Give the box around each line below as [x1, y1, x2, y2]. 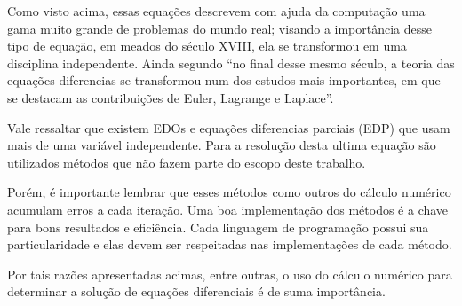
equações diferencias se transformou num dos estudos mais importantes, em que [7, 71, 441, 90]
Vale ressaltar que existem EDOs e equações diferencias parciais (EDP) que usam [7, 118, 450, 137]
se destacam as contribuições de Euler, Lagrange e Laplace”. [7, 88, 334, 106]
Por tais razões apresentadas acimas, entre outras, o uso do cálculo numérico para [7, 264, 452, 283]
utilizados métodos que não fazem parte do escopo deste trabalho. [7, 153, 366, 171]
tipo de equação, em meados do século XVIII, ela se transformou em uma [7, 36, 407, 55]
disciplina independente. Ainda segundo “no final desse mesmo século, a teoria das [7, 53, 455, 72]
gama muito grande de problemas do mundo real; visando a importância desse [7, 19, 433, 37]
